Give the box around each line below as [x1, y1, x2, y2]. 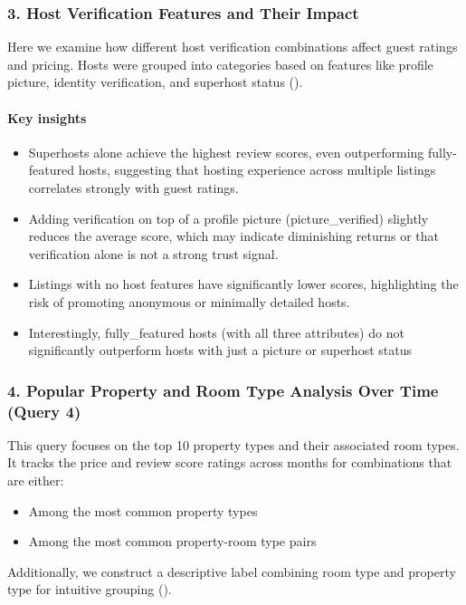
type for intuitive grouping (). [7, 580, 172, 599]
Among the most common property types [28, 501, 258, 520]
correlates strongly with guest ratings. [28, 178, 239, 197]
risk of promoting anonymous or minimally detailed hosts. [28, 292, 350, 311]
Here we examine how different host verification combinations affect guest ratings [7, 37, 458, 56]
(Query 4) [7, 399, 81, 422]
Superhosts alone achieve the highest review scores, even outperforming [28, 142, 424, 161]
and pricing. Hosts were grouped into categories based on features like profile [7, 54, 433, 73]
